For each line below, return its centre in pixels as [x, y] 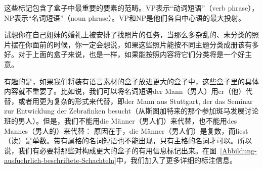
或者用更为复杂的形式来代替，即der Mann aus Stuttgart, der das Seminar [135, 101]
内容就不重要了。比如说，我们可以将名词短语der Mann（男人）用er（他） [125, 91]
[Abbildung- [238, 150]
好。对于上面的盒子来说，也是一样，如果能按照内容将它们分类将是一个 [121, 54]
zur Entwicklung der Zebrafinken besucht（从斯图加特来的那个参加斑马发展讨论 [131, 111]
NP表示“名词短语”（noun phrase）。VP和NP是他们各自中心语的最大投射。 [125, 17]
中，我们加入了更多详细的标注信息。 [176, 160]
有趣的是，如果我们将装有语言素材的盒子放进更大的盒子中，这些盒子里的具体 [131, 81]
